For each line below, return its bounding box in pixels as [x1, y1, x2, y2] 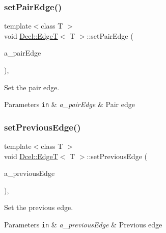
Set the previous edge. [4, 202, 73, 213]
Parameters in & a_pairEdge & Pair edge [4, 99, 135, 110]
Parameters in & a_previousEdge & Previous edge [4, 219, 162, 230]
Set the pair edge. [4, 82, 60, 92]
